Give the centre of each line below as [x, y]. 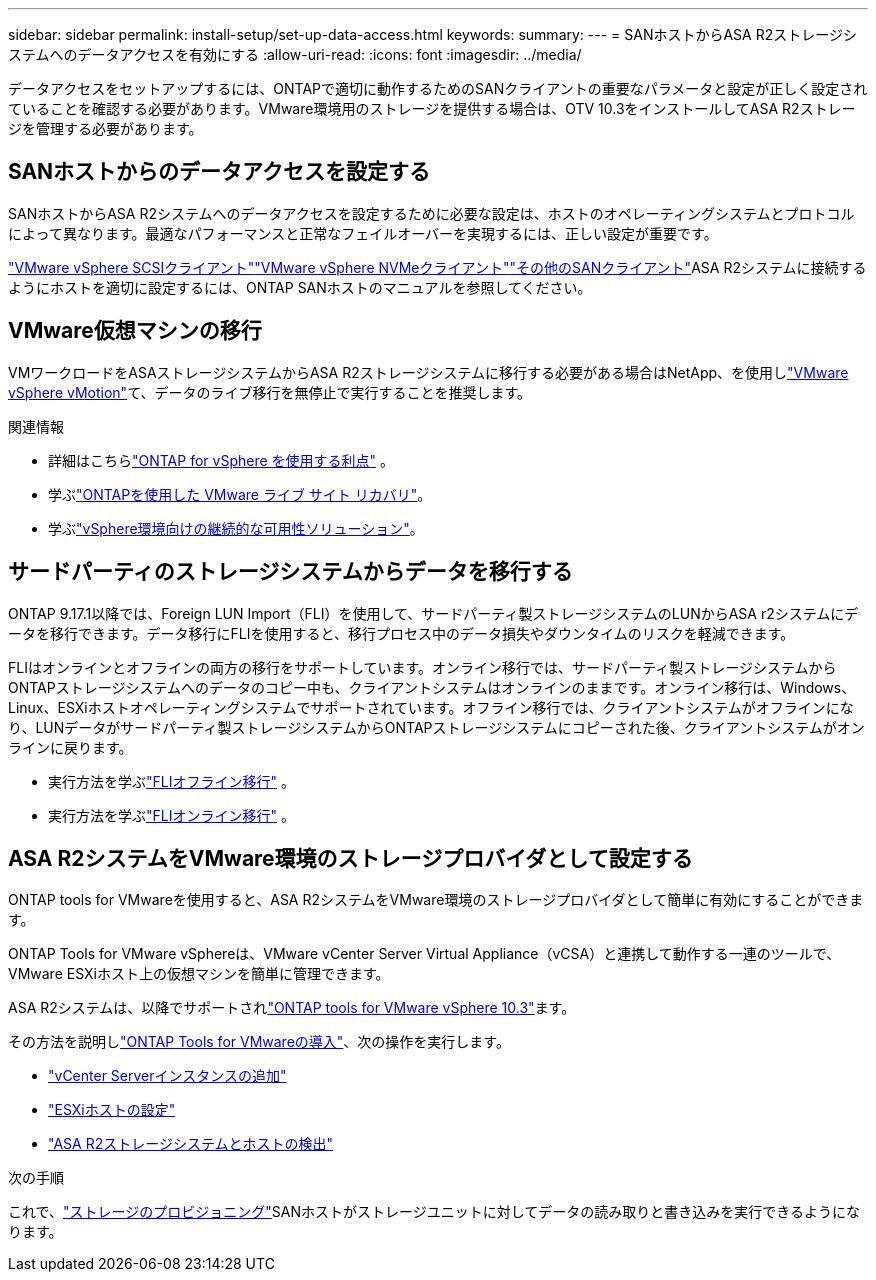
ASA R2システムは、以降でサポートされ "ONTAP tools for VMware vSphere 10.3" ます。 [292, 1008]
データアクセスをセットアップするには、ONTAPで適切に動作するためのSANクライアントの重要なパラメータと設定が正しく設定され [438, 88]
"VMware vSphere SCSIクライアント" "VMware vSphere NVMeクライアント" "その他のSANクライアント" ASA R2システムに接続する [437, 267]
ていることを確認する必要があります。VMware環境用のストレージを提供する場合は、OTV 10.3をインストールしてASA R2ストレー [432, 108]
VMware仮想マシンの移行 [135, 331]
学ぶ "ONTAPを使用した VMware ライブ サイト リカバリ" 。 [240, 494]
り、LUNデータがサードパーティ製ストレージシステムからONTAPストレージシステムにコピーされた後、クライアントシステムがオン [436, 727]
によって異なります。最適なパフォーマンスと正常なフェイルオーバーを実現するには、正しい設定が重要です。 [363, 233]
